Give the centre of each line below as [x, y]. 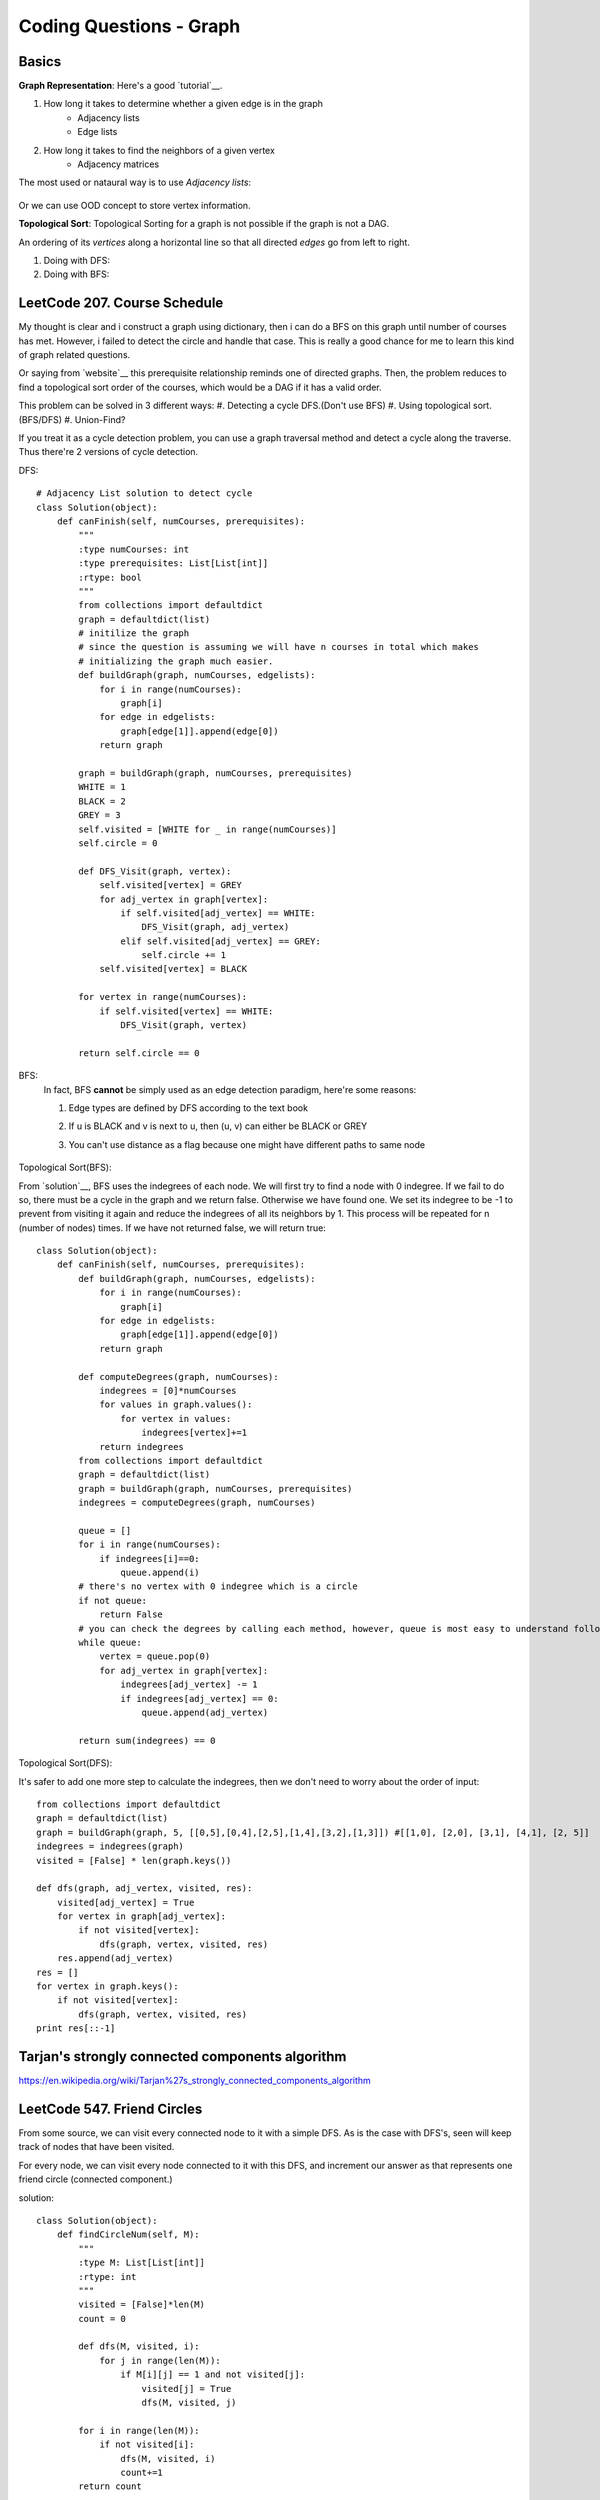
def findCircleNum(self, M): [128, 2234]
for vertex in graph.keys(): [107, 1986]
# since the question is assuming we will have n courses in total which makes [279, 647]
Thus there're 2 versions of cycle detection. [108, 452]
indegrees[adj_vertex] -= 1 [189, 1684]
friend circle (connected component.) [96, 2179]
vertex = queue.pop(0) [155, 1656]
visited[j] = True [186, 2388]
